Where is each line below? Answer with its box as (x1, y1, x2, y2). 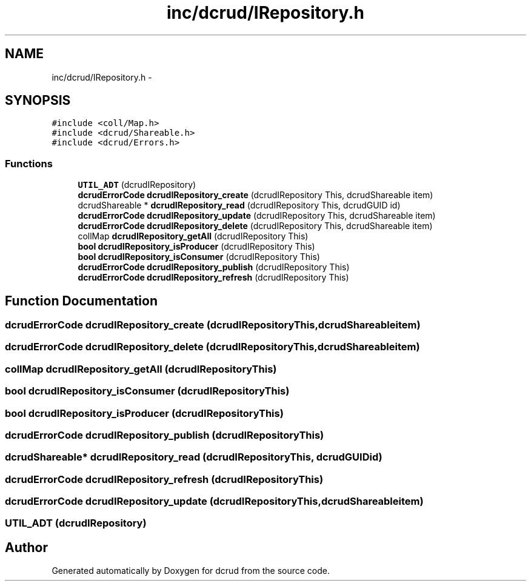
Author (5, 539, 48, 555)
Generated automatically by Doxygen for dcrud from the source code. (52, 565, 330, 576)
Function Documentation (5, 293, 158, 308)
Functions (5, 157, 53, 170)
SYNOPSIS (5, 93, 71, 108)
